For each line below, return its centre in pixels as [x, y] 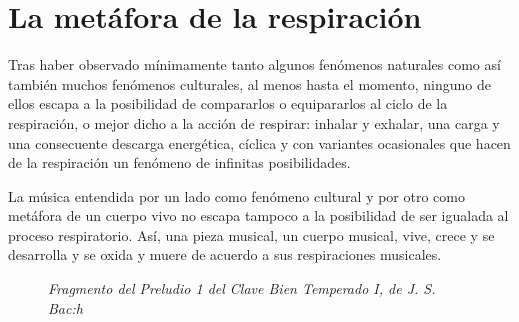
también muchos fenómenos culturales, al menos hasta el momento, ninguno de [249, 83]
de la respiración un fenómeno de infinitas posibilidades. [179, 162]
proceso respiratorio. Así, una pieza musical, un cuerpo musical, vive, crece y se [251, 234]
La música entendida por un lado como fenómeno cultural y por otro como [236, 195]
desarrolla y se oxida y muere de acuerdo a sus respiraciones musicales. [225, 254]
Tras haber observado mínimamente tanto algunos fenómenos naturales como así [254, 64]
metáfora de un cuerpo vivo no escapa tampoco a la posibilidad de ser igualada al [258, 215]
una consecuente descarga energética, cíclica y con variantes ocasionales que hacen [259, 142]
